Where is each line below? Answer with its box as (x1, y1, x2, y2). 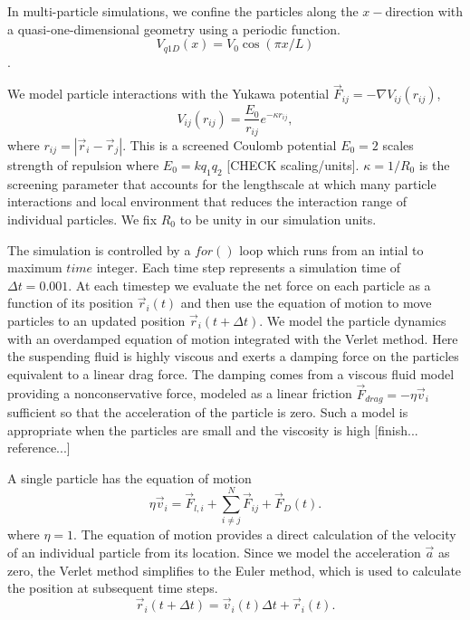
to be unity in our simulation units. (179, 209, 377, 228)
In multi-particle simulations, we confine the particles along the (7, 2, 359, 20)
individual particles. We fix (7, 209, 158, 228)
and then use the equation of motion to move (180, 293, 432, 312)
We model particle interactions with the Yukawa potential (7, 84, 330, 103)
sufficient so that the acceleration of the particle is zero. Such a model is (7, 402, 408, 421)
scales (382, 135, 414, 154)
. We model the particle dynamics (259, 310, 446, 329)
